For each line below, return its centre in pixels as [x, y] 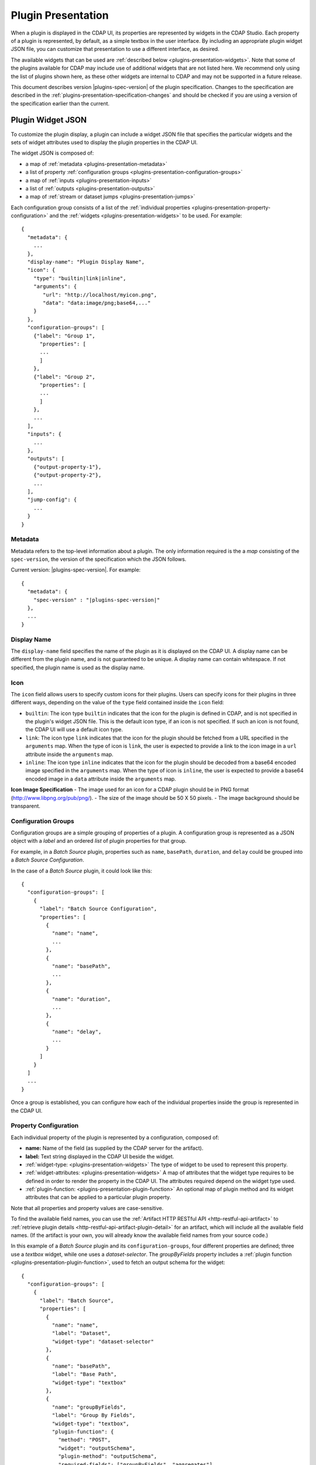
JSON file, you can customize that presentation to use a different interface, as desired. [115, 49]
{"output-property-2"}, [67, 475]
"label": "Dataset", [81, 1333]
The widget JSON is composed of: [52, 153]
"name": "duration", [81, 999]
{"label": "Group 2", [64, 377]
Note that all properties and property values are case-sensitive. [87, 1208]
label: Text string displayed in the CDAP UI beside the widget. [100, 1156]
